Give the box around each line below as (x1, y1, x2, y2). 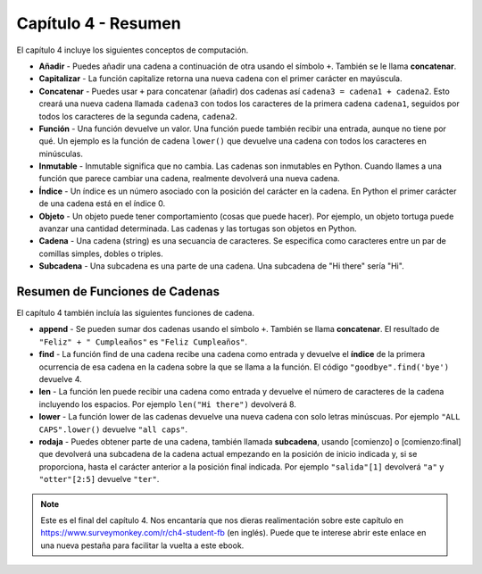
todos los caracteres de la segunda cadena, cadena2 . (38, 111, 238, 121)
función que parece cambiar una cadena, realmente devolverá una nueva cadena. (38, 173, 340, 184)
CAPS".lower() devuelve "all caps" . (38, 424, 187, 435)
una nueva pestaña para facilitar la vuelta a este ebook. (40, 540, 245, 551)
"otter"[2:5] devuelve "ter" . (38, 474, 160, 485)
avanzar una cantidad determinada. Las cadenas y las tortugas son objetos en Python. (38, 223, 357, 234)
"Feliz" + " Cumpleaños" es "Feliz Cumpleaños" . (38, 336, 248, 347)
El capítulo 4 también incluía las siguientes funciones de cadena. (16, 308, 254, 319)
